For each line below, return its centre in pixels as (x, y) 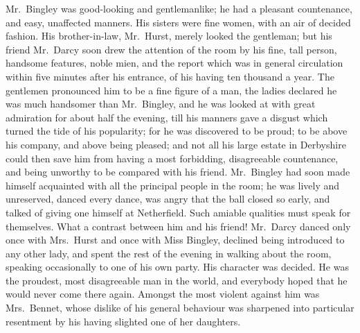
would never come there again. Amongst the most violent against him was (163, 294)
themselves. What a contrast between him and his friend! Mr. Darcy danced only (178, 226)
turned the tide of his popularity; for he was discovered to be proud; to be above (177, 131)
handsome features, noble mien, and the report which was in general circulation (174, 63)
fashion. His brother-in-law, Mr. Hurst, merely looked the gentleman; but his (169, 36)
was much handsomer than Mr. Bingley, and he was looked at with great (161, 104)
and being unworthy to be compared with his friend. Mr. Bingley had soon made (178, 172)
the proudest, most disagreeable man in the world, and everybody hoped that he (177, 280)
